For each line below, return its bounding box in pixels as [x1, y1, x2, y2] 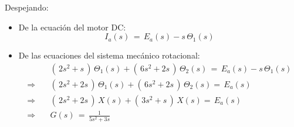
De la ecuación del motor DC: [18, 20, 126, 33]
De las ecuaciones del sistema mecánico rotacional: [18, 49, 200, 61]
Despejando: [5, 1, 49, 13]
